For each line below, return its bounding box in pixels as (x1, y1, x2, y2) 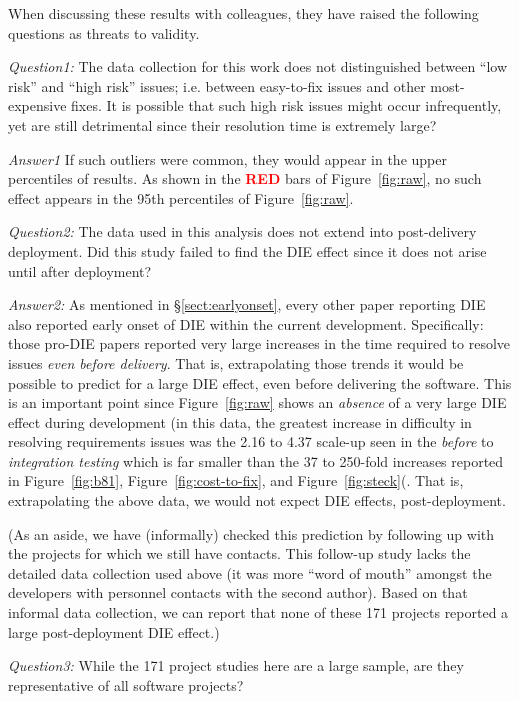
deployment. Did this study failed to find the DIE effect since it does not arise (8, 240, 487, 261)
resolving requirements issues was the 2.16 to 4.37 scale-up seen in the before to (8, 431, 494, 452)
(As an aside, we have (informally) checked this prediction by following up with (8, 523, 495, 544)
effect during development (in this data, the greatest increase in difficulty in (8, 411, 472, 432)
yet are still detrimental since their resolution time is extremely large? (8, 114, 437, 135)
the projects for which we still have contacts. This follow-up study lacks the (8, 543, 471, 564)
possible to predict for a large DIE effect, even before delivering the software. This (8, 372, 512, 393)
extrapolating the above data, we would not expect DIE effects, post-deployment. (8, 490, 506, 511)
